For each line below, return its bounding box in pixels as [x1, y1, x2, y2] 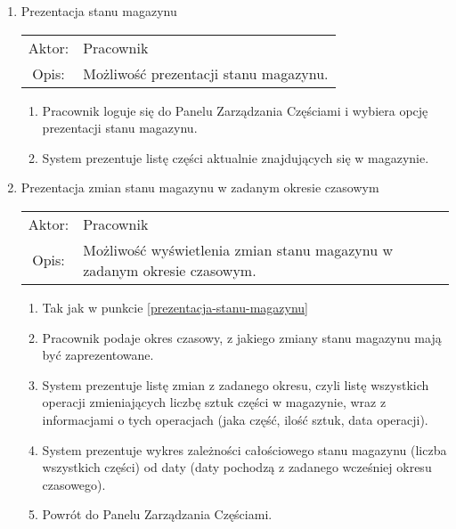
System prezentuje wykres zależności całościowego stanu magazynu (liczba [42, 440, 447, 459]
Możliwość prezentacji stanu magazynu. [83, 62, 329, 84]
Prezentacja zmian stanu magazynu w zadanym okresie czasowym [20, 178, 379, 197]
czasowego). [42, 475, 106, 493]
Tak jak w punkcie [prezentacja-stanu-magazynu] [42, 297, 308, 316]
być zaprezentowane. [42, 346, 154, 364]
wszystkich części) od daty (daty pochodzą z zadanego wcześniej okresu [42, 458, 432, 476]
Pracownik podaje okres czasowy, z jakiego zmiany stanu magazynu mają [42, 328, 442, 346]
